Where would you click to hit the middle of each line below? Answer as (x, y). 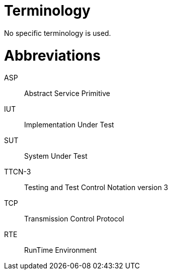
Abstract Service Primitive (67, 94)
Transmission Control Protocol (74, 219)
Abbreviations (52, 55)
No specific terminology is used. (58, 33)
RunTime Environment (61, 250)
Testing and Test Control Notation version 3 (96, 188)
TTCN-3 (18, 172)
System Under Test (56, 156)
